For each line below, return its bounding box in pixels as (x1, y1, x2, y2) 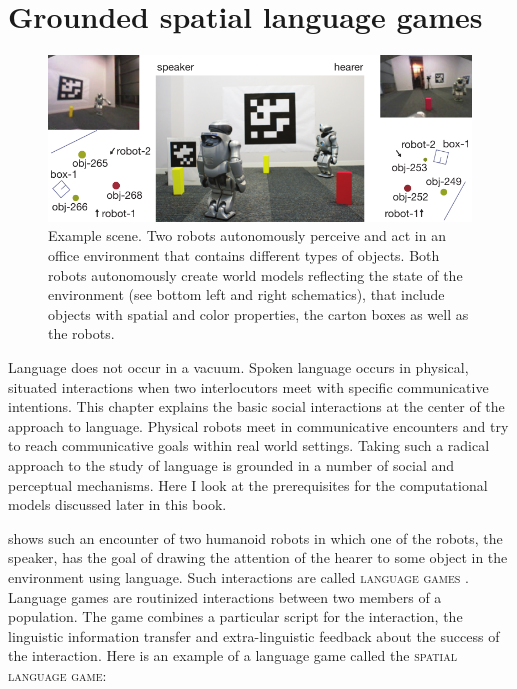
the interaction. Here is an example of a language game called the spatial (8, 645, 457, 666)
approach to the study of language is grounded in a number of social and (8, 454, 455, 475)
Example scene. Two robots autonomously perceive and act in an (48, 225, 446, 246)
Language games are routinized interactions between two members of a (8, 586, 442, 607)
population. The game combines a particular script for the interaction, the (8, 606, 463, 627)
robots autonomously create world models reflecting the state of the (48, 264, 463, 285)
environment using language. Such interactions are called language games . (8, 566, 469, 587)
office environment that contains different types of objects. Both (48, 245, 440, 266)
